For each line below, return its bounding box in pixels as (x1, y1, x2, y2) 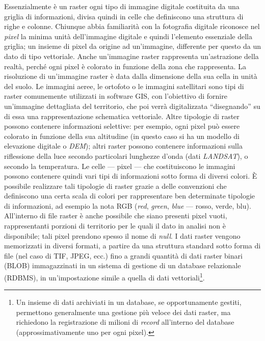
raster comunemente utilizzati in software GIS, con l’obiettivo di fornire (4, 91, 227, 101)
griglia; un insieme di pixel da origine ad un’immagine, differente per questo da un (4, 41, 261, 51)
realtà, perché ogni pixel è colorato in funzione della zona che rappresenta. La (4, 61, 246, 71)
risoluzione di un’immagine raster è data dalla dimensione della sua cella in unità (4, 71, 257, 81)
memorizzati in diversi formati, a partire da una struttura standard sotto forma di (4, 240, 261, 251)
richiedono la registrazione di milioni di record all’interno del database (16, 317, 234, 327)
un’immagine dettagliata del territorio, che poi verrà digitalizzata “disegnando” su (4, 100, 260, 111)
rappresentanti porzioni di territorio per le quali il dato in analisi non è (4, 220, 226, 231)
